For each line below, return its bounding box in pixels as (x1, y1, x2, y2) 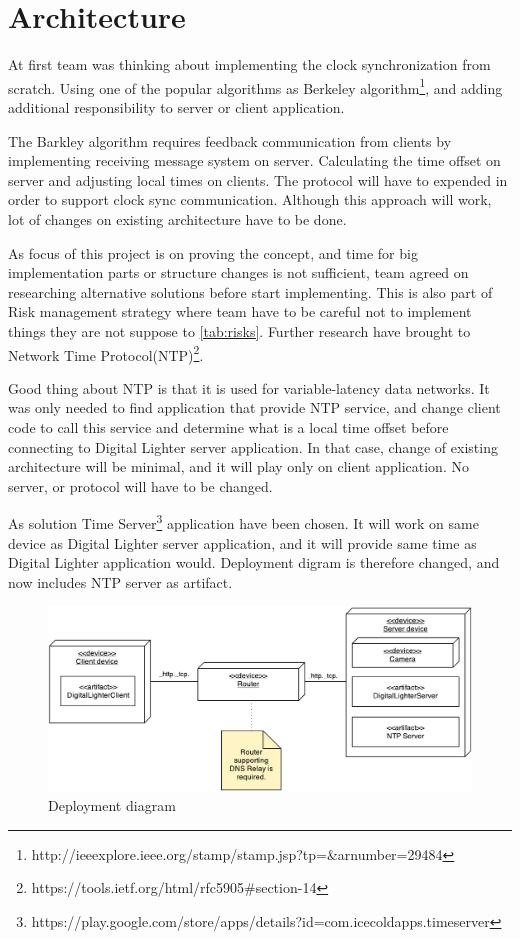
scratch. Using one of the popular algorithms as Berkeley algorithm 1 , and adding (8, 74, 503, 98)
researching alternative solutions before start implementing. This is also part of (8, 281, 493, 302)
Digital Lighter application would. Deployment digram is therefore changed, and (8, 552, 500, 573)
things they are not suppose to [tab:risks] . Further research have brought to (8, 320, 471, 341)
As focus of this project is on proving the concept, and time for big (8, 242, 418, 263)
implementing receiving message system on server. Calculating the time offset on (8, 150, 501, 171)
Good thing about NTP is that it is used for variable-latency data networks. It (8, 377, 490, 398)
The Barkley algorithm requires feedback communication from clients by (8, 130, 452, 151)
